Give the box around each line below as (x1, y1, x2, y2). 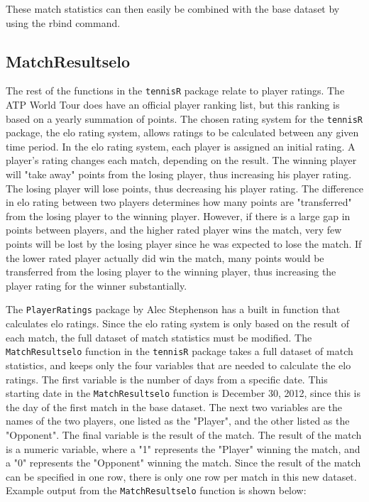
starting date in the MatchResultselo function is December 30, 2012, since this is (6, 386, 361, 400)
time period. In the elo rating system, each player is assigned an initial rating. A (6, 138, 356, 153)
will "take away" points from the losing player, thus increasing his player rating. (6, 167, 352, 182)
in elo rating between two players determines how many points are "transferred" (6, 195, 352, 209)
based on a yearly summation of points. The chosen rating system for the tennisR (6, 111, 363, 126)
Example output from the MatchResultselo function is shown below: (6, 483, 307, 498)
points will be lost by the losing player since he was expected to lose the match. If (6, 236, 362, 251)
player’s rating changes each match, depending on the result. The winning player (6, 153, 357, 168)
